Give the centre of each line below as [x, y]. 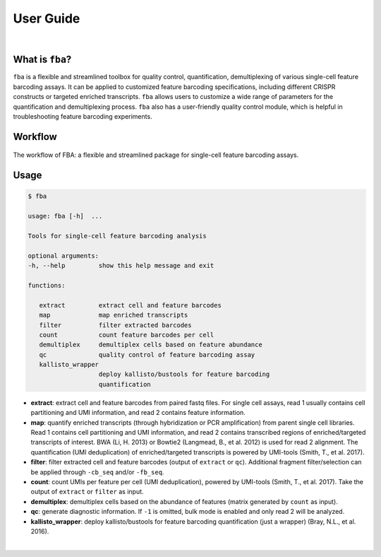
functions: [47, 285]
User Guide [47, 18]
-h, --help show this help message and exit [121, 266]
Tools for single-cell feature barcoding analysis [117, 236]
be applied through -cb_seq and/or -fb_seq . [97, 472]
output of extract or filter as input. [87, 492]
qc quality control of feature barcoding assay [147, 354]
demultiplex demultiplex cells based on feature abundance [151, 345]
